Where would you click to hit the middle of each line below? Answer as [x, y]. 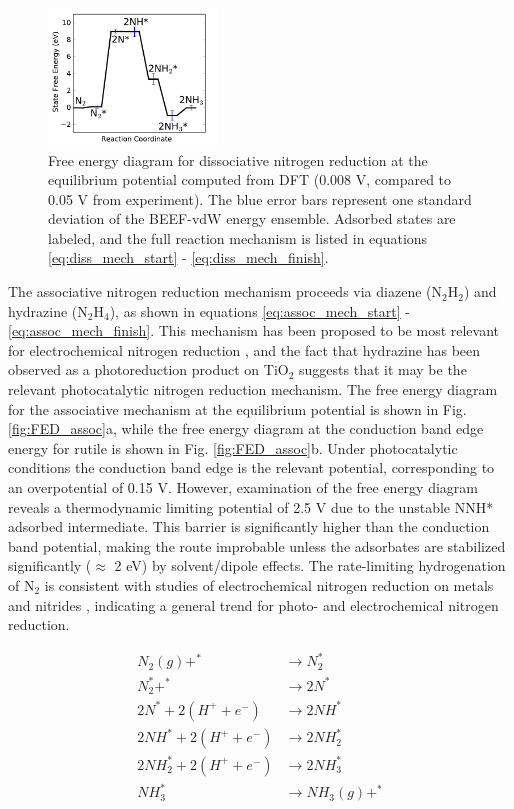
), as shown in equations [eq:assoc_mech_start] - [259, 310]
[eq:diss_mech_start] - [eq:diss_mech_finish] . [188, 257]
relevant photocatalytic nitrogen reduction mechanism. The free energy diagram [253, 389]
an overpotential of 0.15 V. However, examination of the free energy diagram [243, 487]
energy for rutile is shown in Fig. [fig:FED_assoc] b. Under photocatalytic [233, 447]
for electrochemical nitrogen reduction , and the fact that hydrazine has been [244, 349]
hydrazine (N [48, 310]
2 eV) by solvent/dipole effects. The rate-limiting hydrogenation [310, 565]
